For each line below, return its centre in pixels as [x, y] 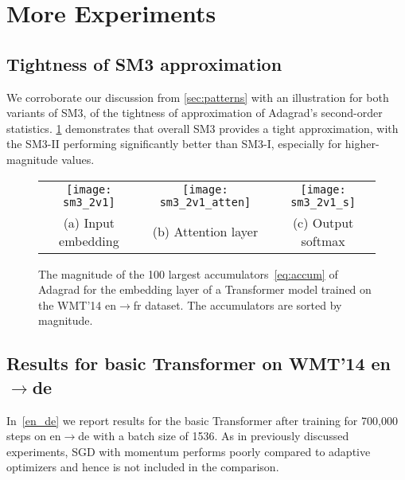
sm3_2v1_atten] [205, 202]
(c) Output [323, 222]
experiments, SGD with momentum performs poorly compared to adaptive [189, 451]
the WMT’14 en [77, 304]
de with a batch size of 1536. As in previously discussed [214, 436]
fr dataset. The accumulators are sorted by [238, 304]
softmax [323, 240]
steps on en [34, 436]
